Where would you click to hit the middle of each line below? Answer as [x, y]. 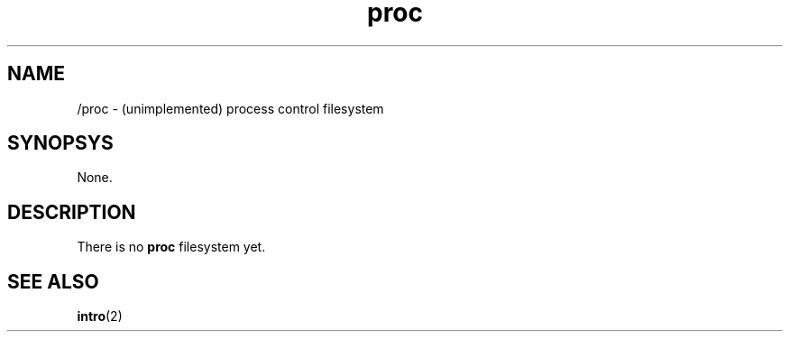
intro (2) [100, 316]
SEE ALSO [53, 281]
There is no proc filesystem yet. [171, 247]
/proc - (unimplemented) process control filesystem [230, 108]
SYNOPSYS [60, 143]
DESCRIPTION [72, 212]
